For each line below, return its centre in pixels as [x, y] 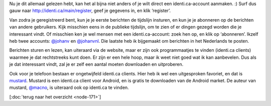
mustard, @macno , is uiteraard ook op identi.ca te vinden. [69, 87]
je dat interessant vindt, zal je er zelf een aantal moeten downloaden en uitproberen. [96, 64]
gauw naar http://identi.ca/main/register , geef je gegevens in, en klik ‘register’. [90, 11]
